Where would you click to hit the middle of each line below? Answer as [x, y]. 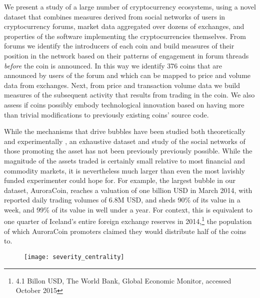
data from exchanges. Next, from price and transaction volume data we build [122, 85]
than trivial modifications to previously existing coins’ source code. [106, 114]
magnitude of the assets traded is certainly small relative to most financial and [125, 160]
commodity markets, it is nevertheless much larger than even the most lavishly [125, 170]
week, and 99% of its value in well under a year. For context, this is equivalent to [128, 209]
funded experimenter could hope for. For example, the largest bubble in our [120, 180]
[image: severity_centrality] [74, 257]
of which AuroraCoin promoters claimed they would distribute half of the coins [125, 231]
